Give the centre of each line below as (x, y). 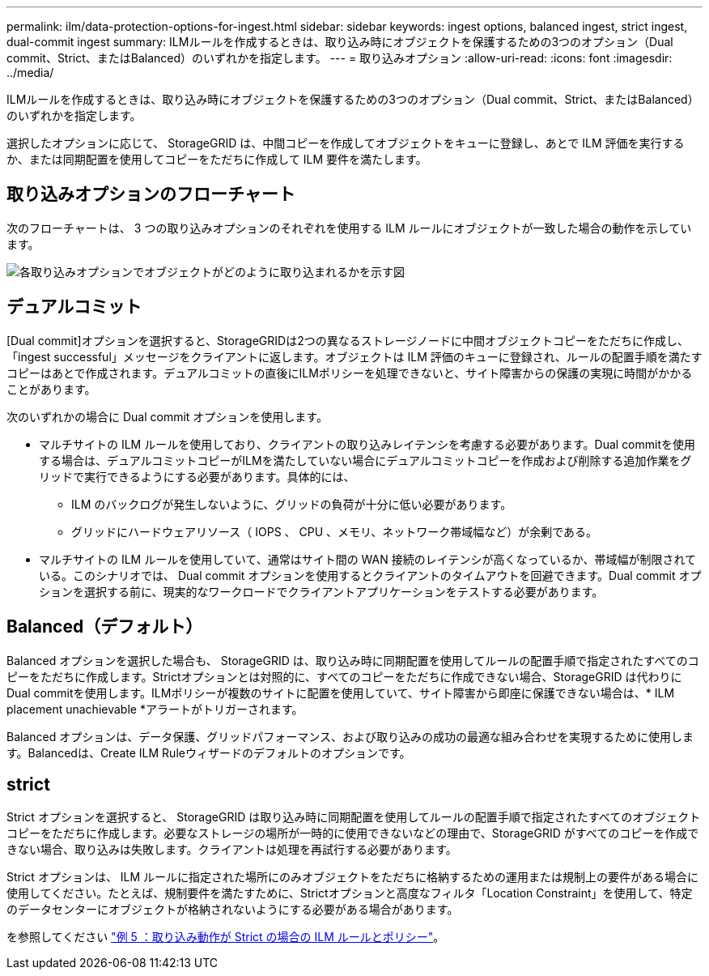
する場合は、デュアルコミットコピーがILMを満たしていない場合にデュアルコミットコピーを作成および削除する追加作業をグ (365, 460)
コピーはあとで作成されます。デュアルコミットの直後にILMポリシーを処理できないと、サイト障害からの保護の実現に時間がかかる (350, 373)
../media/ (30, 72)
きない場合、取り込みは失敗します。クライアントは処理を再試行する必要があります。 (232, 850)
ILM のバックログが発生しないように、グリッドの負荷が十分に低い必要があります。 (292, 504)
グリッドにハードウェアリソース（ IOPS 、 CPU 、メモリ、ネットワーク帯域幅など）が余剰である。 (335, 531)
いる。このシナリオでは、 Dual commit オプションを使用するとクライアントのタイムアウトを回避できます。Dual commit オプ (370, 575)
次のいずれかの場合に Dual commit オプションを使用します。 (167, 416)
